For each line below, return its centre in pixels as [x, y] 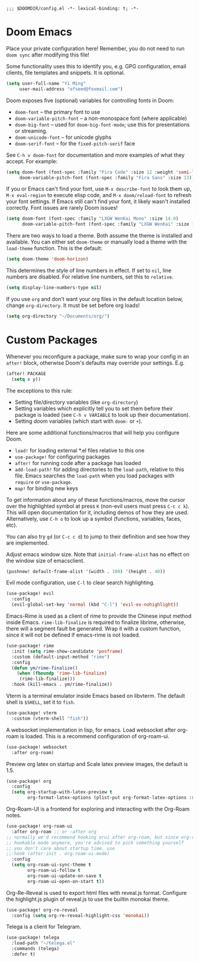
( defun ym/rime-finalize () [45, 668]
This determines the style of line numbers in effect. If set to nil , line [89, 271]
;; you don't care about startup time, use [61, 848]
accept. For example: [32, 161]
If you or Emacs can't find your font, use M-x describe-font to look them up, [99, 189]
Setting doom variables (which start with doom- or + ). [78, 421]
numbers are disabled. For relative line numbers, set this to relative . [90, 277]
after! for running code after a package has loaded [78, 463]
